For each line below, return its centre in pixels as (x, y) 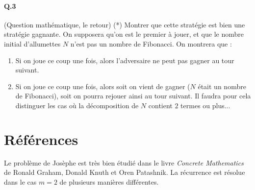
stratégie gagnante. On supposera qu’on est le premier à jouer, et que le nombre (124, 34)
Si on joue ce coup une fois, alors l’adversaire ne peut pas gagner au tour (125, 60)
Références (41, 139)
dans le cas (20, 181)
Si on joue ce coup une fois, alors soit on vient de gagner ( (103, 86)
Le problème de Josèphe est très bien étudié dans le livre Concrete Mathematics (124, 162)
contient (160, 105)
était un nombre (222, 86)
